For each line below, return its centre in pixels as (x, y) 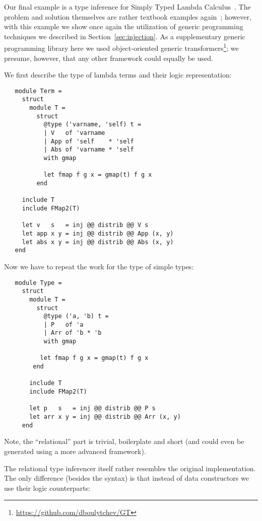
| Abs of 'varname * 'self (89, 150)
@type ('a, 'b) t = (76, 316)
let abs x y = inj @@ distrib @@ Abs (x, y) (98, 242)
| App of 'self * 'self (89, 141)
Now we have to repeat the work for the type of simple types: (99, 266)
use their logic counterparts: (47, 488)
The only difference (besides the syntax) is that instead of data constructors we (126, 478)
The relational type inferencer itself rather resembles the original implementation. (130, 468)
